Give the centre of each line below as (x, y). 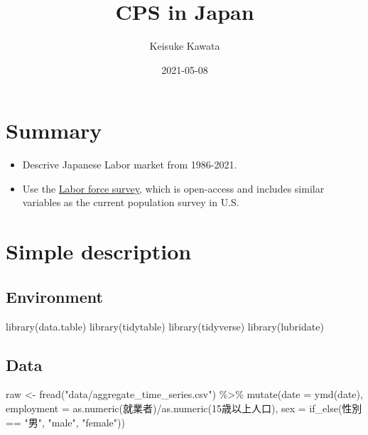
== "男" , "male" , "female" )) (65, 422)
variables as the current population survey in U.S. (131, 202)
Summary (54, 130)
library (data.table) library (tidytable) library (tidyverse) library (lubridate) (165, 326)
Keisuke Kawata (185, 46)
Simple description (99, 251)
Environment (54, 296)
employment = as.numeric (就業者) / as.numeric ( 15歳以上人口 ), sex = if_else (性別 (184, 408)
